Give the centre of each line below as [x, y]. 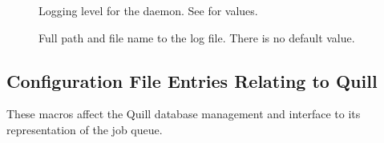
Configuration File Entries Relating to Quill [192, 80]
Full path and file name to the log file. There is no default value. [197, 37]
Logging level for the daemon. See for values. [148, 10]
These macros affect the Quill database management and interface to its [184, 114]
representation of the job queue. [85, 129]
